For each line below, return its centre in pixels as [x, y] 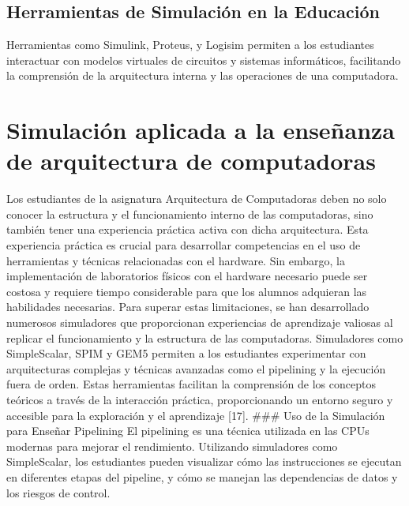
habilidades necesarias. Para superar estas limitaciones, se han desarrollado [188, 307]
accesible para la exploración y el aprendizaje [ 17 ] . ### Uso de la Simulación [196, 415]
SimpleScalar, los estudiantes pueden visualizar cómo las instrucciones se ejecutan [204, 461]
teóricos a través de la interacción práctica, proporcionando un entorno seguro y [200, 400]
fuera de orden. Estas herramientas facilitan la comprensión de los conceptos [191, 384]
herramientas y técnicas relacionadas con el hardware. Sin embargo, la [176, 260]
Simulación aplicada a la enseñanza [201, 130]
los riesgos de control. [58, 492]
